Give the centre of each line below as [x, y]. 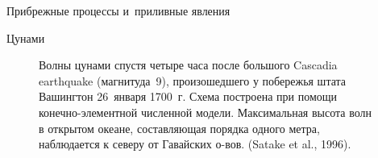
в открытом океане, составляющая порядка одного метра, [179, 128]
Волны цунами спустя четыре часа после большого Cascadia [188, 65]
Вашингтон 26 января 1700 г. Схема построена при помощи [188, 96]
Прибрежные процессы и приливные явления [118, 10]
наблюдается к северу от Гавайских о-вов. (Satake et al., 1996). [195, 144]
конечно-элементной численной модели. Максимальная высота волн [205, 112]
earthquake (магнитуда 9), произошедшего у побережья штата [193, 80]
